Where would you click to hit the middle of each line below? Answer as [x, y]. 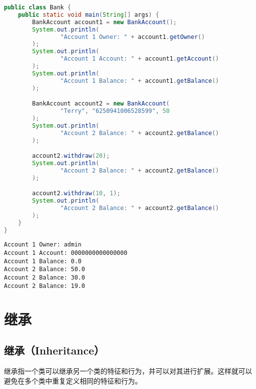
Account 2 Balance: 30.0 [45, 278]
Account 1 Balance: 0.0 [43, 261]
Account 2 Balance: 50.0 [45, 269]
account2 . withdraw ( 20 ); [71, 156]
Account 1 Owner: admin [43, 245]
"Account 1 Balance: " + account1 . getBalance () [140, 81]
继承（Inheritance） [54, 350]
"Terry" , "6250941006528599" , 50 [115, 111]
